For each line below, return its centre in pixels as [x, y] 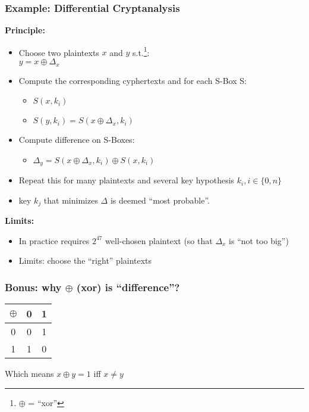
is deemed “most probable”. [160, 200]
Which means [29, 374]
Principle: [25, 30]
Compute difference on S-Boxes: [77, 140]
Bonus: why [33, 287]
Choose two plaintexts [59, 52]
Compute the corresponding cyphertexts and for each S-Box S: [133, 80]
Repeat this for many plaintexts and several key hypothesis [127, 180]
